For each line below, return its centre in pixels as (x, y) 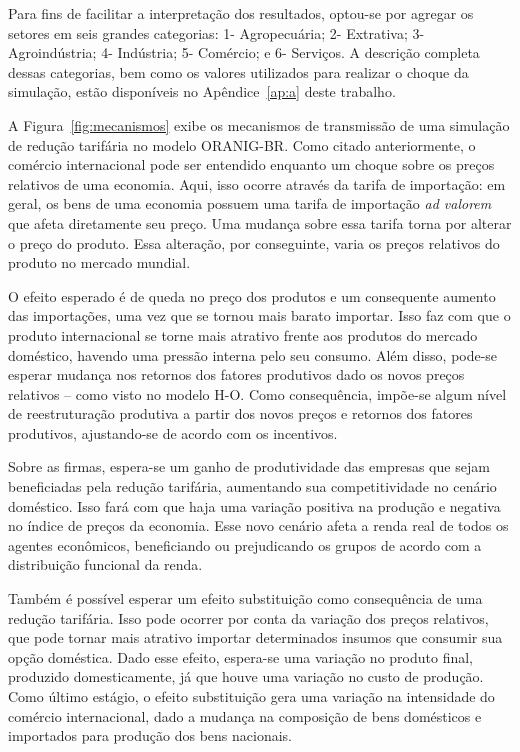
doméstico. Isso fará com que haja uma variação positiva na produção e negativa (254, 505)
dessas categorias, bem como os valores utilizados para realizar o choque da (238, 71)
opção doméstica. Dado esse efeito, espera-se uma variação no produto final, (240, 656)
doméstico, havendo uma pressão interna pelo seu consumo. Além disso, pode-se (253, 354)
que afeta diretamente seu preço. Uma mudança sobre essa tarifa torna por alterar (260, 222)
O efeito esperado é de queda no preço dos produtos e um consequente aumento (252, 295)
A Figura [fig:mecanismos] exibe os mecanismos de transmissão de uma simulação (259, 124)
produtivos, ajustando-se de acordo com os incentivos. (173, 432)
